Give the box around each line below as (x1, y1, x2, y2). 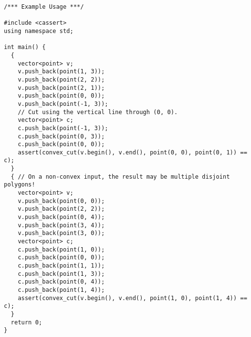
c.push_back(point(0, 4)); (17, 278, 105, 286)
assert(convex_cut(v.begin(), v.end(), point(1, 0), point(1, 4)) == (17, 294, 248, 302)
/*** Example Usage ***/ (4, 3, 84, 10)
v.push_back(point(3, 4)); (17, 221, 105, 229)
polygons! (4, 181, 35, 188)
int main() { (4, 44, 46, 51)
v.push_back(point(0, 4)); (17, 214, 105, 221)
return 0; (11, 319, 42, 326)
